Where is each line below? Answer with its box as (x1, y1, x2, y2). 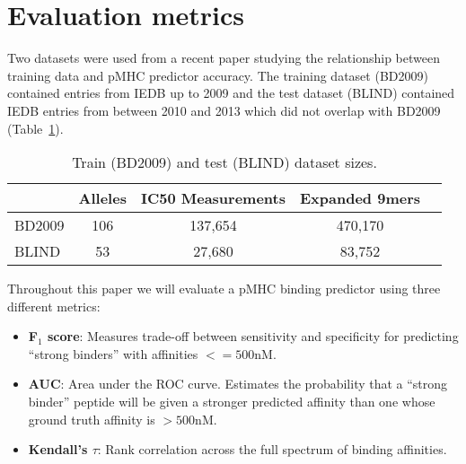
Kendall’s (28, 440, 88, 459)
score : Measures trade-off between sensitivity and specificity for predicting (47, 327, 459, 346)
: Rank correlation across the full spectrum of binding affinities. (97, 440, 447, 459)
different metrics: (7, 296, 101, 315)
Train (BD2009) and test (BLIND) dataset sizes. (72, 152, 377, 173)
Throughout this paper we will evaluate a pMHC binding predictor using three (7, 279, 441, 298)
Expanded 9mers (299, 188, 420, 209)
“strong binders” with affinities (28, 344, 198, 363)
